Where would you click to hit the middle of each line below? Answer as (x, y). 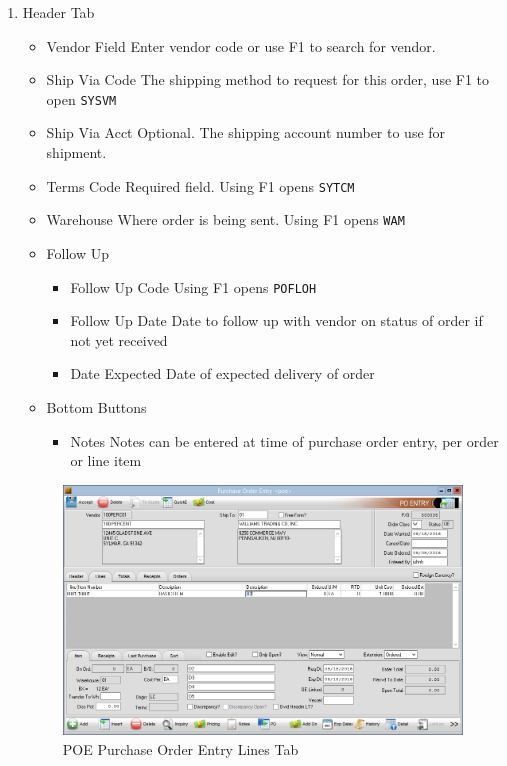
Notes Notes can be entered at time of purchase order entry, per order (284, 440)
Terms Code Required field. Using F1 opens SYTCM (200, 185)
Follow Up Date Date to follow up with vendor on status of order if (276, 320)
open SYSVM (81, 98)
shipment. (76, 152)
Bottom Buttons (96, 406)
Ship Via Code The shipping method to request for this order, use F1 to (268, 79)
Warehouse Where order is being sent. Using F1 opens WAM (225, 219)
